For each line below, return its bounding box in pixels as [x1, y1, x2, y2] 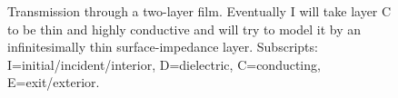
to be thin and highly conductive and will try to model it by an [7, 19, 361, 38]
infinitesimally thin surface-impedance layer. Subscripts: [7, 37, 318, 56]
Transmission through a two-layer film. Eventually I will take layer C [7, 2, 392, 20]
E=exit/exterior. [7, 73, 100, 92]
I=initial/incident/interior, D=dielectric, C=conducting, [7, 54, 321, 73]
